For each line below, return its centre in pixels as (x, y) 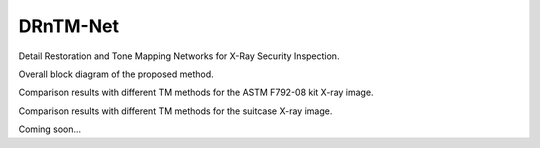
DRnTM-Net (69, 26)
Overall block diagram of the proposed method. (116, 74)
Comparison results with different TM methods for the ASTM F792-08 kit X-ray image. (196, 92)
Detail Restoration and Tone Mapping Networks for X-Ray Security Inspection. (179, 56)
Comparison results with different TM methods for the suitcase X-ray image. (175, 111)
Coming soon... (50, 129)
